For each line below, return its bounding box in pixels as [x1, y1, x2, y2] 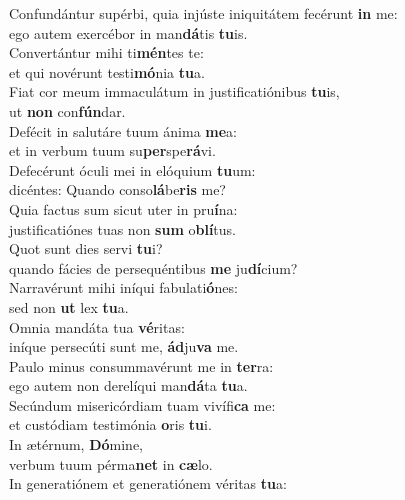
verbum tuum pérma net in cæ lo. [9, 453, 213, 474]
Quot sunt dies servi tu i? [9, 238, 163, 259]
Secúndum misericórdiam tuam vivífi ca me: [9, 394, 276, 415]
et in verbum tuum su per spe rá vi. [9, 140, 216, 161]
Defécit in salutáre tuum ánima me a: [9, 120, 238, 141]
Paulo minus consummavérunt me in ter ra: [9, 355, 274, 376]
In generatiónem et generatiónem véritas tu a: [9, 473, 287, 494]
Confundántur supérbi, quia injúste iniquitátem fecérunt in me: [9, 3, 398, 23]
